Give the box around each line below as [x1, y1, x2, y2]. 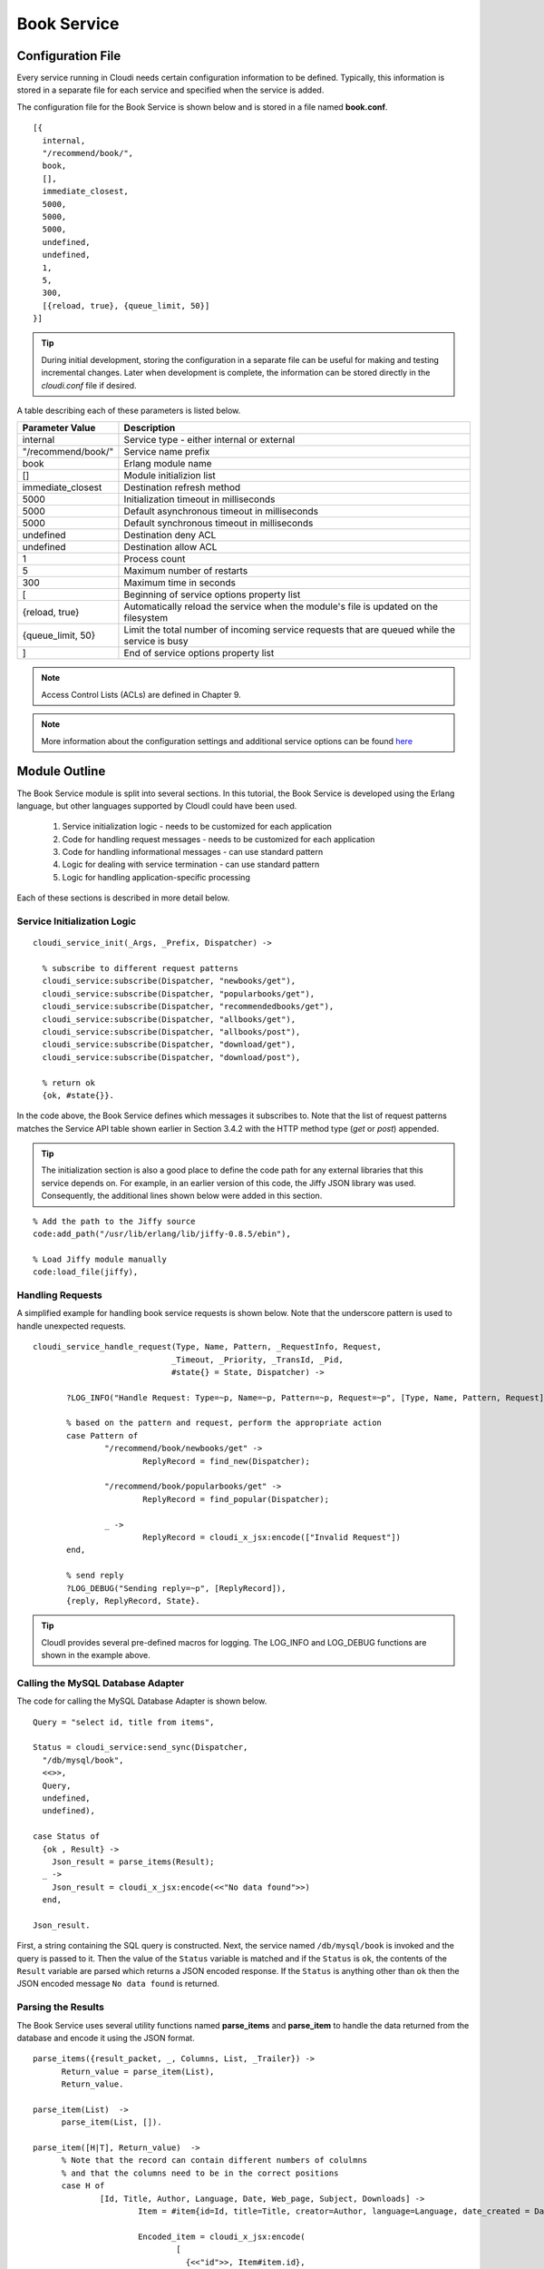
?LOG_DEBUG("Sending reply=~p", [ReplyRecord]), [66, 1583, 287, 1593]
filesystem [123, 612, 168, 624]
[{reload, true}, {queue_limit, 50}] [42, 300, 210, 310]
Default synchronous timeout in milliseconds [123, 517, 314, 530]
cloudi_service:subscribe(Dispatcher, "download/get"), [42, 1039, 296, 1050]
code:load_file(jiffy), [33, 1267, 139, 1277]
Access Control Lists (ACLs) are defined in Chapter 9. [41, 689, 242, 700]
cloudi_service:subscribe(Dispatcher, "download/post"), [42, 1052, 301, 1062]
